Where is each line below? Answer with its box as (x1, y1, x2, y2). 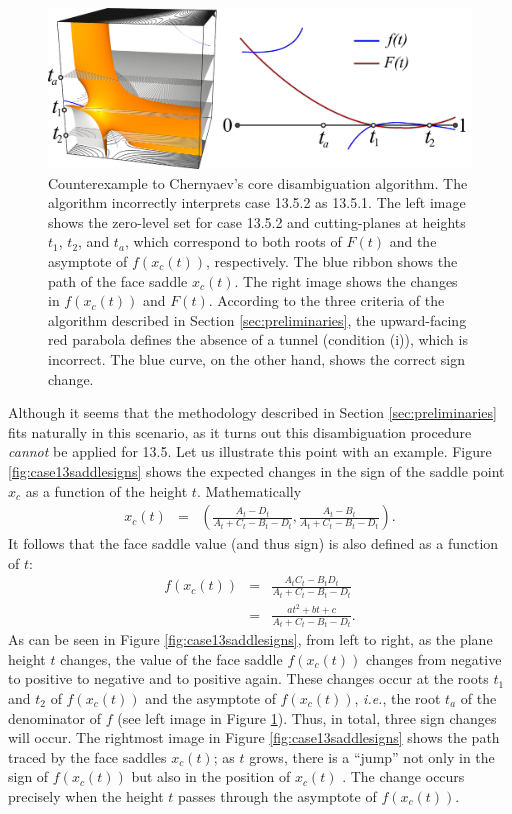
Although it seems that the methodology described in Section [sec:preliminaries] (8, 402, 497, 423)
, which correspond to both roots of (124, 231, 342, 252)
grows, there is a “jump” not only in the (249, 746, 495, 767)
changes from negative (365, 648, 502, 669)
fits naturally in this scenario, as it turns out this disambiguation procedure (8, 421, 472, 442)
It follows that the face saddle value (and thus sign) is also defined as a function (8, 533, 499, 554)
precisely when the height (8, 785, 164, 806)
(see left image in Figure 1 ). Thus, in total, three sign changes (117, 707, 497, 728)
